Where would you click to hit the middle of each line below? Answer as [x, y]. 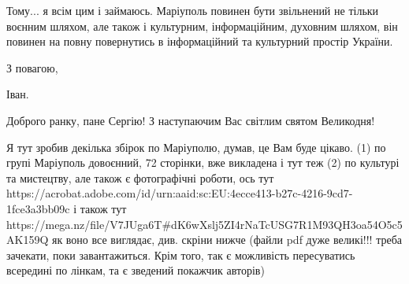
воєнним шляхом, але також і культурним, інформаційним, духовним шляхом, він [202, 26]
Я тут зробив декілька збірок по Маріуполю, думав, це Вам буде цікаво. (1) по [196, 147]
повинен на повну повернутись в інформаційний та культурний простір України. [200, 41]
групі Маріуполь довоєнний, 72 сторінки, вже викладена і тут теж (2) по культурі [203, 162]
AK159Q [28, 240]
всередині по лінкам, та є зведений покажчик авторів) [136, 270]
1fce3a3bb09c [38, 208]
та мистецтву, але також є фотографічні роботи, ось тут [140, 177]
